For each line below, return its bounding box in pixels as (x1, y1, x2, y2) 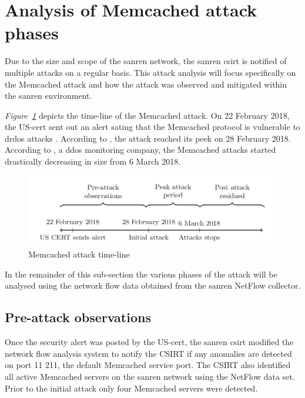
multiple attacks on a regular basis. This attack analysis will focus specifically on (5, 66, 296, 78)
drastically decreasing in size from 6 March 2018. (5, 155, 181, 168)
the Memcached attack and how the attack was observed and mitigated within (5, 78, 287, 90)
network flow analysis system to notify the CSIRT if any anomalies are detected (5, 347, 292, 359)
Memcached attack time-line (28, 248, 130, 260)
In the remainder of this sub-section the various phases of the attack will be (5, 267, 277, 280)
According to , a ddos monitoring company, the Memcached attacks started (5, 143, 276, 156)
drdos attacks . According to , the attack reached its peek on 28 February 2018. (5, 132, 291, 144)
